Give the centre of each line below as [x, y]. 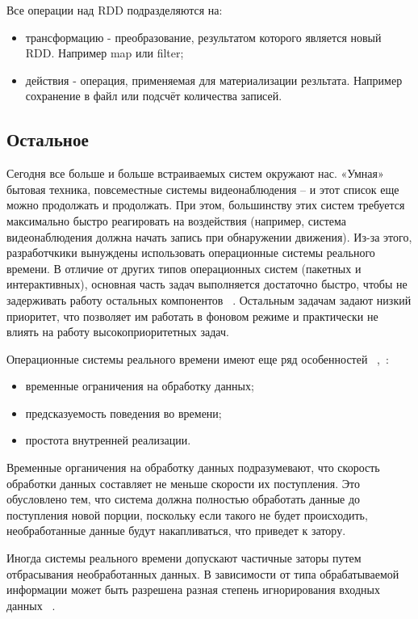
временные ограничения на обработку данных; [140, 386]
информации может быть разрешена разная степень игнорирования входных [193, 590]
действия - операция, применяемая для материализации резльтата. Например [214, 80]
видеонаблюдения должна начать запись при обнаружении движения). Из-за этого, [209, 236]
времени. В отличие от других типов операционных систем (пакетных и [184, 268]
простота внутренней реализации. [108, 440]
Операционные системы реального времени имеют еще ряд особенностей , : [198, 358]
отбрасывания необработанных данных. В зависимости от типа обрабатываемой [203, 573]
